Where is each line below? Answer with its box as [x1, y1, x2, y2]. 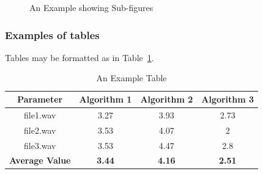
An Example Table [96, 71, 167, 84]
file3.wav [24, 139, 56, 151]
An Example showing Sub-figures [29, 1, 154, 13]
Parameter [17, 93, 63, 105]
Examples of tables [5, 27, 100, 42]
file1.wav [24, 108, 56, 121]
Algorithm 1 [79, 93, 132, 105]
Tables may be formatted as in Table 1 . [5, 51, 154, 63]
